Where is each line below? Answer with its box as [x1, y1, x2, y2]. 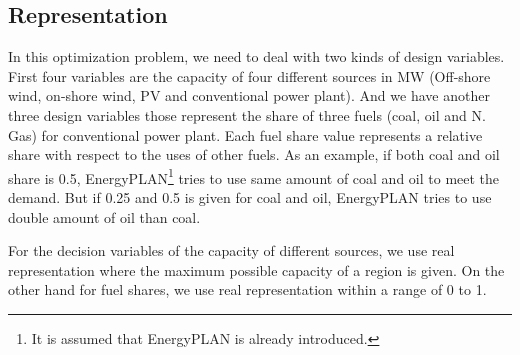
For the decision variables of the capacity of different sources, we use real [8, 240, 455, 261]
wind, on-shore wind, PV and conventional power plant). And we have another [8, 85, 490, 106]
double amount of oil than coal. [8, 206, 201, 227]
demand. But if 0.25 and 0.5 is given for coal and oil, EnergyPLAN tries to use [8, 187, 492, 208]
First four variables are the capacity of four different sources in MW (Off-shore [8, 65, 491, 86]
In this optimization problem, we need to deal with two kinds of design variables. [8, 46, 505, 67]
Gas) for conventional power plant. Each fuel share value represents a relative [8, 124, 483, 145]
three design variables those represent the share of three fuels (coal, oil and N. [8, 104, 486, 125]
